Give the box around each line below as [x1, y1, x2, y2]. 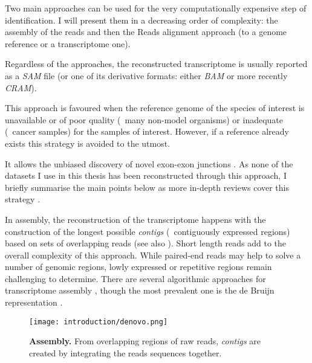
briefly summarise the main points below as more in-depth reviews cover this [5, 181, 290, 193]
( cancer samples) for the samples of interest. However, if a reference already [5, 125, 289, 138]
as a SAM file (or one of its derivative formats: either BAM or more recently [5, 69, 288, 82]
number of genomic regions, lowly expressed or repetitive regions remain [5, 260, 272, 273]
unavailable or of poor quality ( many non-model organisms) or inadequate [5, 113, 284, 126]
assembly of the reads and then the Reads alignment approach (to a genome [5, 25, 287, 38]
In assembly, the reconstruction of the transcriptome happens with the [5, 213, 266, 225]
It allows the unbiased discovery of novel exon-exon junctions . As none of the [5, 157, 293, 170]
